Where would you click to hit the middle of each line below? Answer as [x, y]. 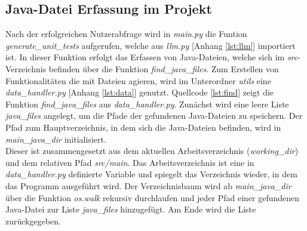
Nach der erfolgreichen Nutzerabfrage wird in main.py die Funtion [126, 34]
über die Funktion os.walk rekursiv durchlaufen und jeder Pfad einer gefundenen [153, 197]
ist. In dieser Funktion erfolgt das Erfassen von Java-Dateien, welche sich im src [152, 57]
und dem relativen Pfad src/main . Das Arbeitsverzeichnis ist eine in [130, 162]
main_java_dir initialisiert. [56, 139]
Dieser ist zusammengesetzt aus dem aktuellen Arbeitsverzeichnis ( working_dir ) [152, 151]
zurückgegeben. [33, 221]
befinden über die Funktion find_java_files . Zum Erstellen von [164, 68]
